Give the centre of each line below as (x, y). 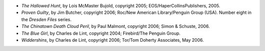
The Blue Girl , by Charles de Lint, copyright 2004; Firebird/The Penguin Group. (101, 33)
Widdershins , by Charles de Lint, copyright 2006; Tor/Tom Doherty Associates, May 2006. (113, 40)
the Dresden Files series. (46, 19)
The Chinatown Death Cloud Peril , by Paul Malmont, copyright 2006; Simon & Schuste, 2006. (116, 26)
